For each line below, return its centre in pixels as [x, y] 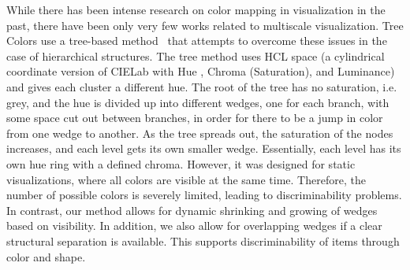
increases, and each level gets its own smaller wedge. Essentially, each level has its [204, 148]
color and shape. [46, 256]
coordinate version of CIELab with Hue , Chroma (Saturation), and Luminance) [201, 71]
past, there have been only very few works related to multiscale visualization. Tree [205, 25]
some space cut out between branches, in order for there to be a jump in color [195, 118]
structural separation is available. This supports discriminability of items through [203, 240]
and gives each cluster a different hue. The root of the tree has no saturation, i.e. [202, 86]
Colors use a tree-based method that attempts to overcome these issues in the [197, 41]
